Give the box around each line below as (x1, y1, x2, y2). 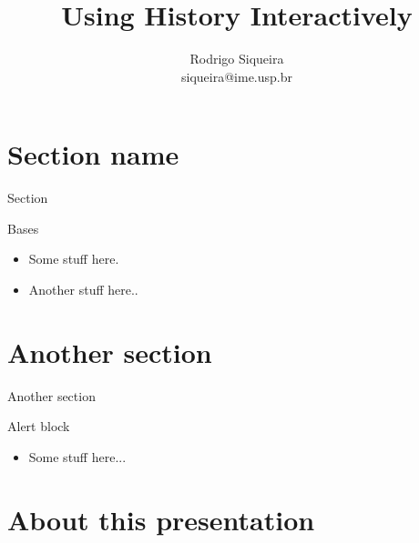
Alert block (7, 417, 70, 436)
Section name (7, 136, 179, 173)
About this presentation (7, 500, 315, 538)
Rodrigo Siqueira (189, 49, 284, 68)
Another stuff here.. (28, 280, 138, 299)
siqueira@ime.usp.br (181, 66, 292, 85)
